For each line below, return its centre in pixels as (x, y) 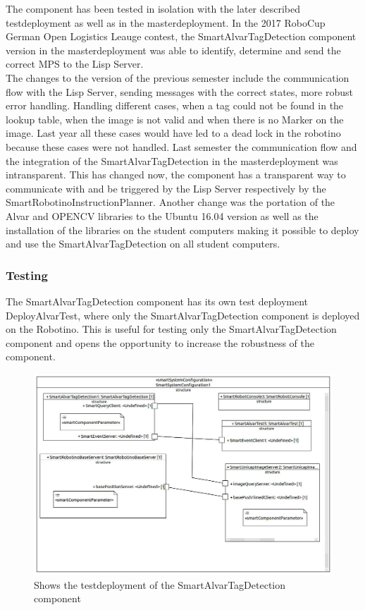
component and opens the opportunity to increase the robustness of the (160, 342)
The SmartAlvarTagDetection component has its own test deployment (157, 301)
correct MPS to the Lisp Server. (75, 64)
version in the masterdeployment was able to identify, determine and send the (173, 50)
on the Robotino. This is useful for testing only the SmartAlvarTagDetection (171, 329)
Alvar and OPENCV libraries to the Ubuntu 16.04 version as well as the (162, 215)
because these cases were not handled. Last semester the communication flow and (181, 146)
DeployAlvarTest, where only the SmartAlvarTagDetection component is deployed (183, 315)
